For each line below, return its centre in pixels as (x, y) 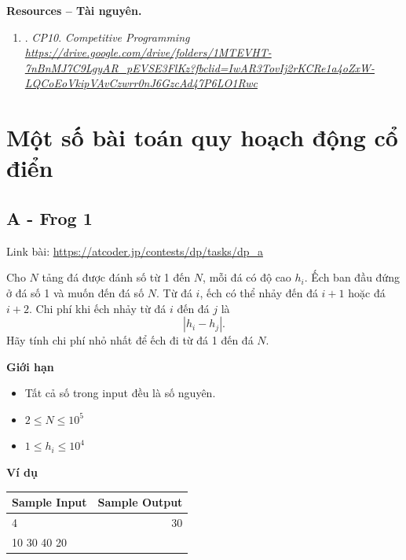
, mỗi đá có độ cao (247, 277)
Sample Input (49, 502)
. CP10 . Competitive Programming (107, 37)
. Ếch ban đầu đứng (352, 277)
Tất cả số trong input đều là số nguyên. (120, 393)
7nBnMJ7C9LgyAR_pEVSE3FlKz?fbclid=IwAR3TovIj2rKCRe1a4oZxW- (200, 67)
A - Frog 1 (49, 217)
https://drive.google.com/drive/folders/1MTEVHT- (148, 52)
